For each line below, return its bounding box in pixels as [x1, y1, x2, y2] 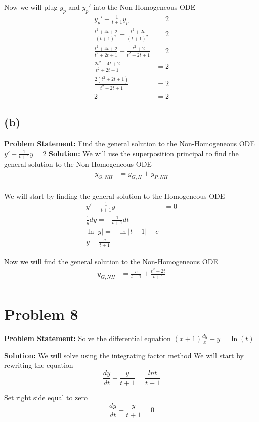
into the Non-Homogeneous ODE [93, 2, 196, 12]
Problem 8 [4, 304, 78, 324]
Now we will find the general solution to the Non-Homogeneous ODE [4, 256, 218, 266]
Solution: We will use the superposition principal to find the [49, 148, 239, 158]
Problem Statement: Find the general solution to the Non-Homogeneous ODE [4, 138, 255, 148]
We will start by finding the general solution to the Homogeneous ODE [4, 190, 225, 201]
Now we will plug [4, 2, 58, 12]
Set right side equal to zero [4, 392, 88, 403]
